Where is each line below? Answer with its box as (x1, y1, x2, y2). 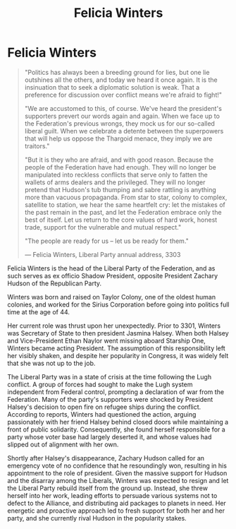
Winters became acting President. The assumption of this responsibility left (7, 344, 225, 352)
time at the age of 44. (7, 307, 70, 316)
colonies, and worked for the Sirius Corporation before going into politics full (7, 300, 230, 309)
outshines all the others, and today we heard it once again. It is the (24, 76, 218, 84)
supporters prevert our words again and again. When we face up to (24, 112, 221, 120)
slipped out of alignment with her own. (7, 440, 119, 448)
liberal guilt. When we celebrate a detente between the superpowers (24, 126, 224, 135)
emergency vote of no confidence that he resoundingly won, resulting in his (7, 461, 228, 470)
